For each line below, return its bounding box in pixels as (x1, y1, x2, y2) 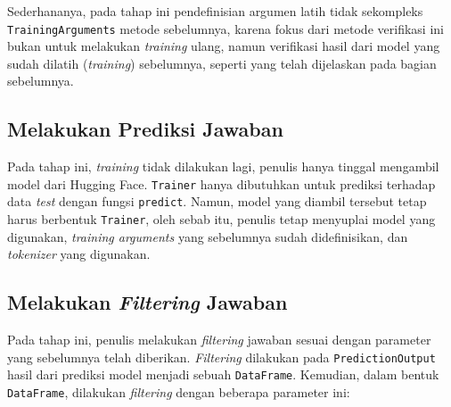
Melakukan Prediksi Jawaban (7, 115, 283, 143)
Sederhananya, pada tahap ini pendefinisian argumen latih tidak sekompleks (7, 2, 423, 20)
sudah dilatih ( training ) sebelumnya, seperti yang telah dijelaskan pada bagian (7, 54, 437, 72)
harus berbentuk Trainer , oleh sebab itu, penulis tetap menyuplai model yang (7, 210, 436, 228)
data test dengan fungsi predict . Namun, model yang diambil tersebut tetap (7, 192, 427, 211)
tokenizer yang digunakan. (7, 245, 151, 263)
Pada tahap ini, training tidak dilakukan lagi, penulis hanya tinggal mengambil (7, 157, 439, 176)
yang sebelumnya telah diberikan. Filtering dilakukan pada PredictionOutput (7, 347, 436, 366)
